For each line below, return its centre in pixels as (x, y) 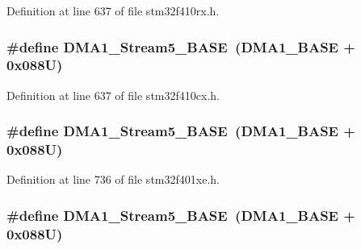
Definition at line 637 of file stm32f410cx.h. (113, 95)
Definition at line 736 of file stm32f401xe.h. (113, 179)
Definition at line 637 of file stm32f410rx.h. (113, 10)
